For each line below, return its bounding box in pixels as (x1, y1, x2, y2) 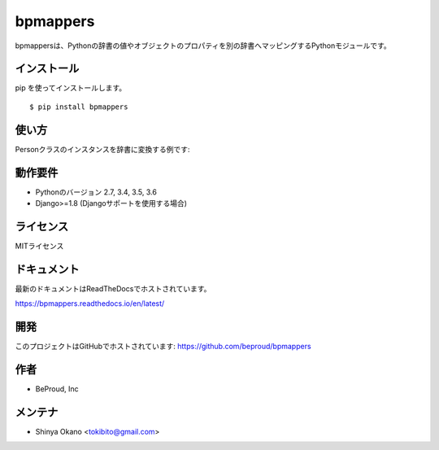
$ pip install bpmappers (29, 102, 128, 111)
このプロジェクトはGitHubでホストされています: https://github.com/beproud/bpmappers (15, 342, 312, 352)
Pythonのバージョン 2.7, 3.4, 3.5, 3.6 (35, 187, 158, 197)
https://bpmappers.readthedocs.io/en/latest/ (15, 299, 165, 308)
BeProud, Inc (35, 384, 79, 394)
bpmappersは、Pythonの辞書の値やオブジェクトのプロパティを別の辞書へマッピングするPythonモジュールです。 (15, 41, 392, 50)
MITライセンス (15, 241, 64, 251)
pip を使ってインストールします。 (15, 83, 127, 93)
